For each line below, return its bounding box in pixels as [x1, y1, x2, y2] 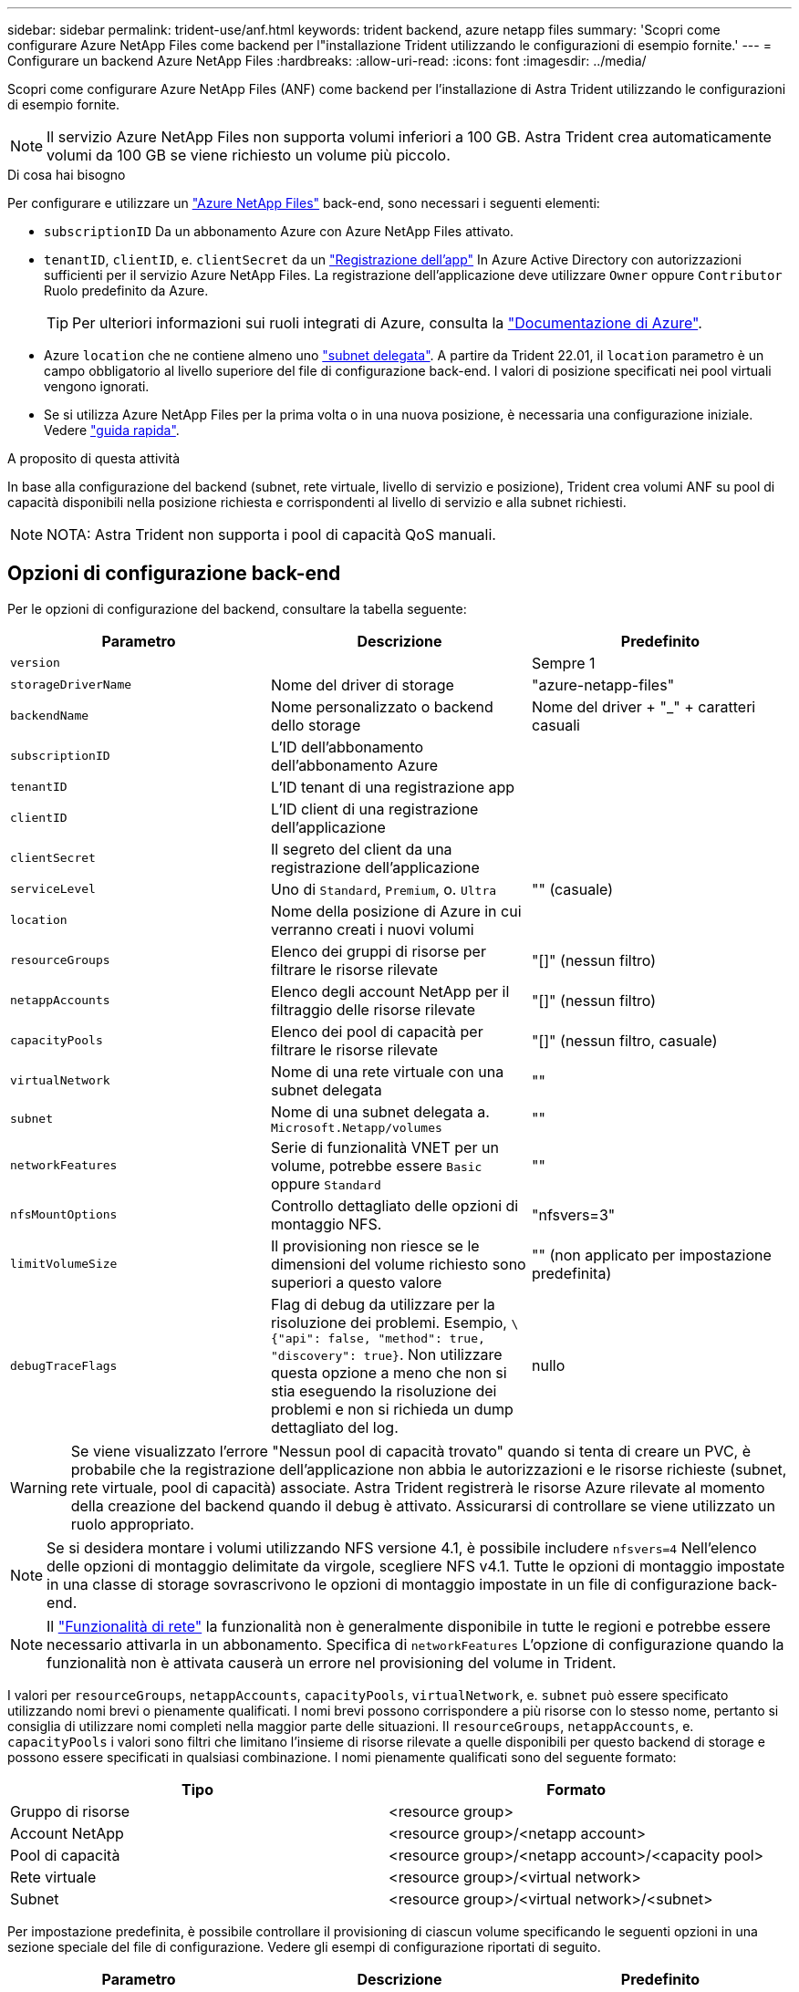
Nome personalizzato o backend [270, 697, 493, 716]
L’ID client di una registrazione [270, 799, 479, 818]
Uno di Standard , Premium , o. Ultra [270, 879, 497, 898]
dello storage [270, 715, 361, 734]
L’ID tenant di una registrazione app [270, 777, 515, 796]
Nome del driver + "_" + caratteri [531, 697, 756, 716]
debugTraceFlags [10, 1358, 118, 1373]
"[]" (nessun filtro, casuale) [531, 1031, 718, 1050]
